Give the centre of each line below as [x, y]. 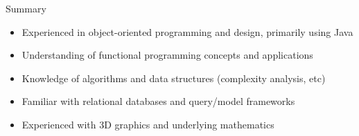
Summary [26, 8]
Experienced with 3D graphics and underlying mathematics [148, 124]
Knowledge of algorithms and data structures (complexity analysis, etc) [174, 78]
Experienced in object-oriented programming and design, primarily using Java [187, 31]
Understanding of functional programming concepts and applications [167, 55]
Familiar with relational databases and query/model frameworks [158, 101]
